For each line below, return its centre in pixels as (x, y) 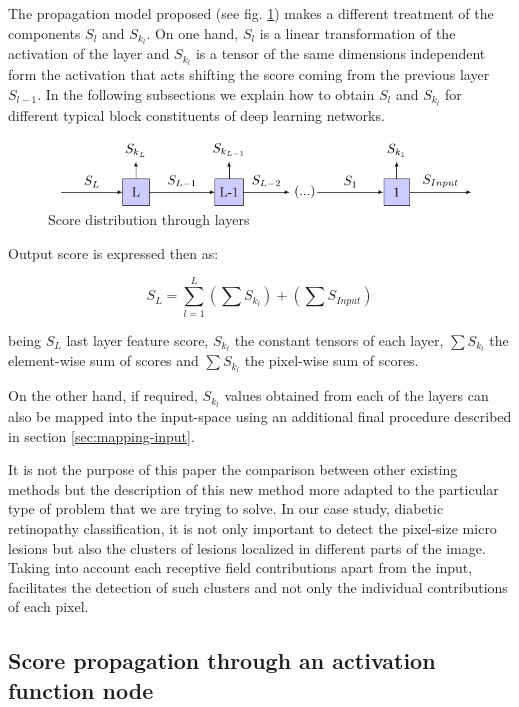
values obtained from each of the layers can (356, 395)
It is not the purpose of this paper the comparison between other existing (233, 469)
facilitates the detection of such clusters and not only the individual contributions (258, 586)
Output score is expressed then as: (113, 252)
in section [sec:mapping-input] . (101, 435)
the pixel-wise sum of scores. (331, 360)
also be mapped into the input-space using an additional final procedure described (260, 416)
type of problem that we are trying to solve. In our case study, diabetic (226, 508)
